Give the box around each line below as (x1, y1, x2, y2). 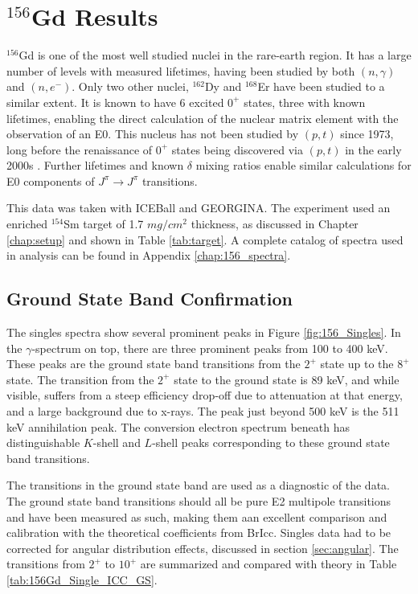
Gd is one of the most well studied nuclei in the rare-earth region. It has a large (18, 47, 412, 63)
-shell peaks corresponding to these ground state (152, 434, 390, 451)
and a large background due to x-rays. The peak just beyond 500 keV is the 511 (6, 403, 400, 420)
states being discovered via (171, 141, 303, 158)
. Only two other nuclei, (72, 78, 189, 95)
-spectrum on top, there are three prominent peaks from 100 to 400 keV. (31, 339, 388, 356)
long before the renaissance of (6, 141, 153, 158)
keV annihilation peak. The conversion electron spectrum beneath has (6, 418, 350, 435)
